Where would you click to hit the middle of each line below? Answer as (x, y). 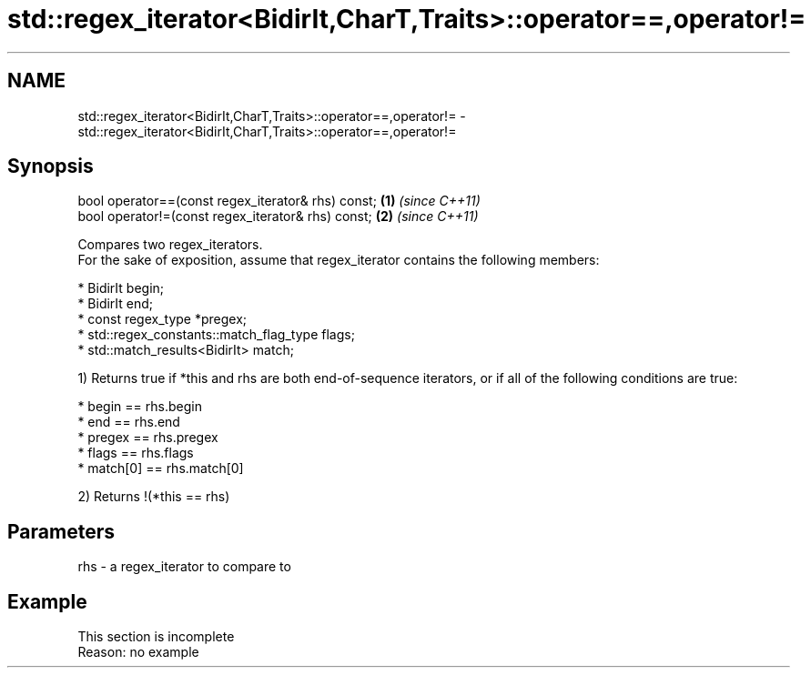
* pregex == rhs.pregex (148, 438)
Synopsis (51, 166)
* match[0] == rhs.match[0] (161, 468)
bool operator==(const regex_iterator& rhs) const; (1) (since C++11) (279, 201)
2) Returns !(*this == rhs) (154, 497)
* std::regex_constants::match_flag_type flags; (216, 335)
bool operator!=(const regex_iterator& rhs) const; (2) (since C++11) (278, 217)
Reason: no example (138, 652)
